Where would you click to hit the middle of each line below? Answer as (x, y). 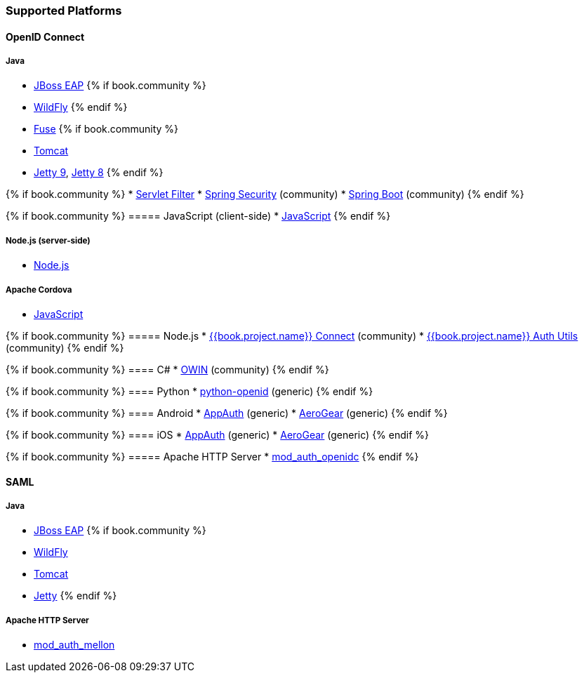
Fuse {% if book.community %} (106, 129)
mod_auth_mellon (74, 645)
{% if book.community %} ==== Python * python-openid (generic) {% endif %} (190, 391)
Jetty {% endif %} (75, 596)
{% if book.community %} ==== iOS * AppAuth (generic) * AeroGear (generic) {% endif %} (218, 434)
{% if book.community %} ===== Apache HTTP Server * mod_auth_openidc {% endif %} (212, 456)
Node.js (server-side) (48, 240)
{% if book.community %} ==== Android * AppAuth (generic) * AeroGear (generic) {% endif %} (227, 413)
